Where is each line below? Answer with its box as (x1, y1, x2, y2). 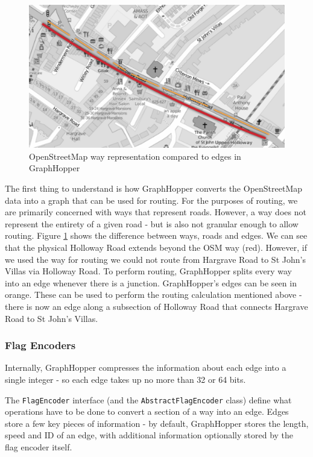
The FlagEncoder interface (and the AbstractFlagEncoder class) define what (5, 393, 292, 406)
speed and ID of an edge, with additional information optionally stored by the (5, 429, 294, 441)
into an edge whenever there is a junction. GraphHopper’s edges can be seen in (5, 276, 297, 289)
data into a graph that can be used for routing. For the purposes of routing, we (5, 194, 298, 206)
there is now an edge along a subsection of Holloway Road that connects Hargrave (5, 300, 308, 312)
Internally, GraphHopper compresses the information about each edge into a (5, 361, 286, 374)
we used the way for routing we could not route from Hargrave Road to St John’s (5, 253, 306, 265)
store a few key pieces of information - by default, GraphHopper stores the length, (5, 417, 309, 429)
